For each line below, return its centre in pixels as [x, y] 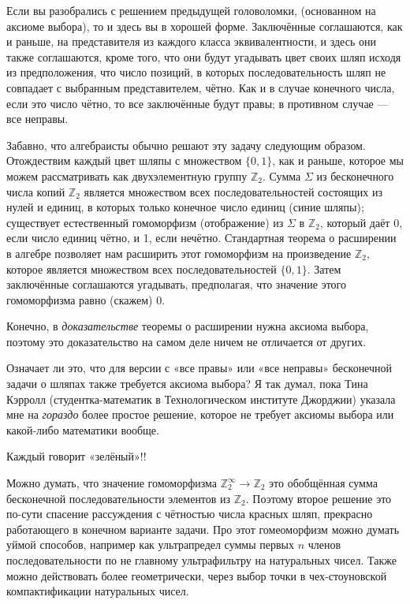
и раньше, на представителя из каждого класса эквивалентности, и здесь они [191, 41]
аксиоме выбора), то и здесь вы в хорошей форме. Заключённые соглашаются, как [205, 26]
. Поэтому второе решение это [319, 498]
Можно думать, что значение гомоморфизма [112, 483]
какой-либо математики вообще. [83, 429]
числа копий [36, 191]
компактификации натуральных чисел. [98, 591]
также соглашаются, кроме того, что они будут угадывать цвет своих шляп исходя [204, 56]
